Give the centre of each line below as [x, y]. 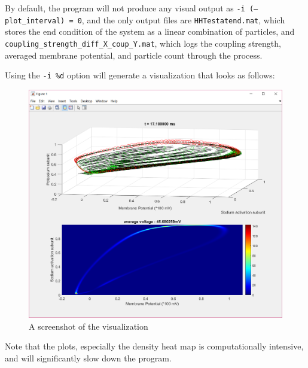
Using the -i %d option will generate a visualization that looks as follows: [140, 75]
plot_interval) [35, 21]
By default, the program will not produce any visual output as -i [125, 8]
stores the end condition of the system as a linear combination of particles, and [150, 31]
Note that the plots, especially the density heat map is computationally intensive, [154, 346]
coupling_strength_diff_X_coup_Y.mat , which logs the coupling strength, [143, 43]
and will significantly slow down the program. [88, 358]
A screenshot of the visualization [89, 326]
